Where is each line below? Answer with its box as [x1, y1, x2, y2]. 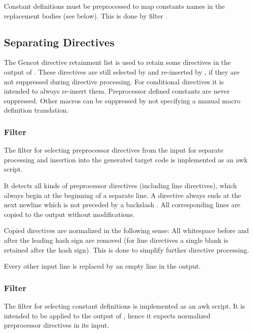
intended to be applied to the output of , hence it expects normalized [4, 310, 211, 320]
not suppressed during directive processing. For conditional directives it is [4, 76, 224, 86]
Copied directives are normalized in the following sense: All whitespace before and [4, 225, 249, 235]
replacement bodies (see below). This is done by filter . [4, 10, 168, 20]
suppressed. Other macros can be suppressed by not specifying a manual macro [4, 95, 240, 105]
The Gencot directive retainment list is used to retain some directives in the [4, 57, 231, 67]
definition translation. [4, 105, 69, 115]
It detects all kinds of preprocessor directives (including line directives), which [4, 180, 237, 190]
